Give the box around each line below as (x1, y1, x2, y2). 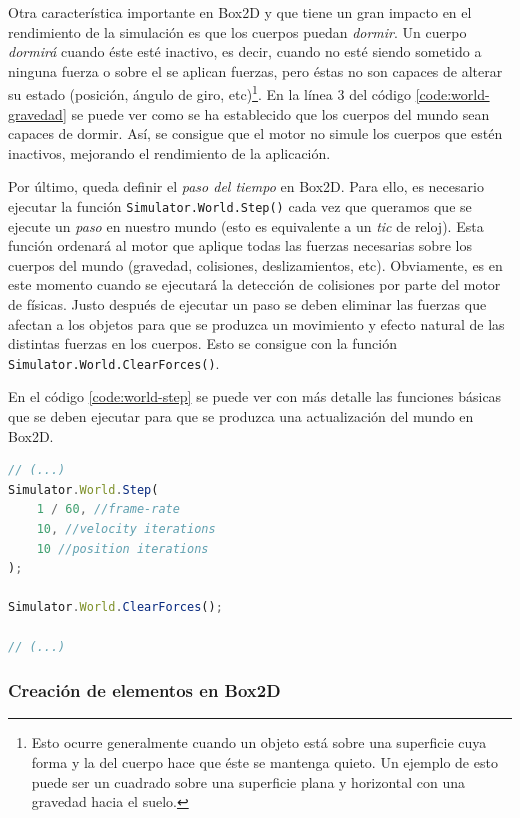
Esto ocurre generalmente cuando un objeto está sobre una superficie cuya (31, 732, 487, 753)
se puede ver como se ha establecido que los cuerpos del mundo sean (71, 103, 490, 124)
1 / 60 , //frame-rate (36, 502, 180, 517)
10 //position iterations (36, 541, 209, 556)
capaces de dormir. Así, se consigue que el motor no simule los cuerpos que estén (8, 123, 503, 144)
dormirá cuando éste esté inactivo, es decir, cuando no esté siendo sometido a (8, 41, 482, 62)
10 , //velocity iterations (36, 522, 216, 537)
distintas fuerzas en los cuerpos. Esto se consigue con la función (8, 333, 397, 354)
